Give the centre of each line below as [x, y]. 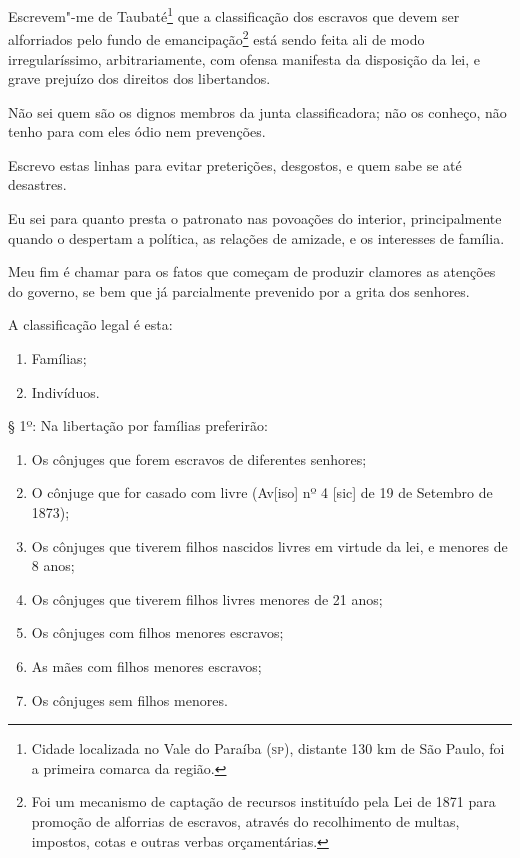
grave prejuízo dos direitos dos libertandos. [139, 78]
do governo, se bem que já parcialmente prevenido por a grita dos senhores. [239, 290]
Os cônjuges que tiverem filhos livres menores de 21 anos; [207, 598]
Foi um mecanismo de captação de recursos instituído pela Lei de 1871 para [263, 801]
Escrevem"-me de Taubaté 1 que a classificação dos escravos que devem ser [234, 14]
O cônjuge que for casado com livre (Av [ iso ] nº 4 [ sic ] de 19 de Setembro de [262, 492]
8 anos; [53, 565]
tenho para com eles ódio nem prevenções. [137, 131]
